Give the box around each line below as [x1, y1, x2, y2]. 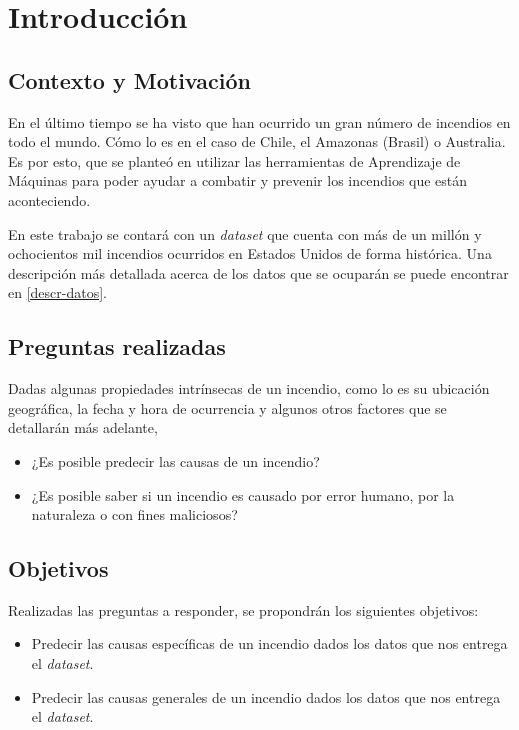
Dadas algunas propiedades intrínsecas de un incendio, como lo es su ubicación [8, 378, 490, 399]
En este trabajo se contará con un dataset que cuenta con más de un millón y [8, 223, 482, 244]
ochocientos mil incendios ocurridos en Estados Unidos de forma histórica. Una [8, 243, 492, 264]
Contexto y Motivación [8, 64, 251, 95]
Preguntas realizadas [8, 331, 226, 362]
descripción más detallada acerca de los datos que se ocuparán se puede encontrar [8, 262, 509, 283]
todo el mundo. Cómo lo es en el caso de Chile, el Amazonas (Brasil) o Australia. [8, 131, 506, 152]
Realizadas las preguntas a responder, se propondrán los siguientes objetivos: [8, 599, 479, 620]
